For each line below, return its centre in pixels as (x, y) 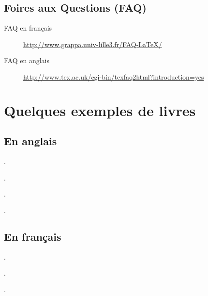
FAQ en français (28, 28)
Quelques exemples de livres (100, 110)
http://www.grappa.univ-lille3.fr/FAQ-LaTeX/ (93, 44)
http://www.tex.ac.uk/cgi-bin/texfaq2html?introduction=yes (114, 76)
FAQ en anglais (27, 60)
